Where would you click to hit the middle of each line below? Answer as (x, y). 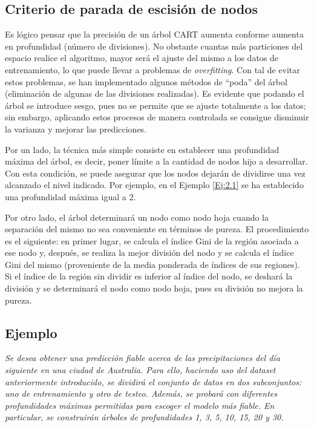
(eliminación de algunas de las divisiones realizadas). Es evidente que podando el (155, 93)
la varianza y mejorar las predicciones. (76, 129)
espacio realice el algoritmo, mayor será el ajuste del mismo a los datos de (142, 58)
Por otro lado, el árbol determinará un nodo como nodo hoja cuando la (137, 217)
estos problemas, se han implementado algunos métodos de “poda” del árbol (146, 81)
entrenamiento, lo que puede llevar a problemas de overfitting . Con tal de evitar (152, 69)
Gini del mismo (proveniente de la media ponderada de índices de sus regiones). (152, 264)
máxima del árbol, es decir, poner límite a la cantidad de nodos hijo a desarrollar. (156, 161)
